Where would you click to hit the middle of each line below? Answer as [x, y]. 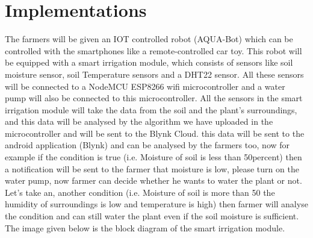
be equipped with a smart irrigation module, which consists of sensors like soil [149, 62]
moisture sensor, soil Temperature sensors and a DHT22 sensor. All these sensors [154, 74]
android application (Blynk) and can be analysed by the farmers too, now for [147, 145]
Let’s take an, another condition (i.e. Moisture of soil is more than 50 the [140, 192]
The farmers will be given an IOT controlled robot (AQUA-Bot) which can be [149, 39]
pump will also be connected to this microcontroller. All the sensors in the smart [154, 98]
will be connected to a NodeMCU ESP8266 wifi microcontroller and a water [145, 86]
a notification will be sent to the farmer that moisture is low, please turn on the [152, 168]
